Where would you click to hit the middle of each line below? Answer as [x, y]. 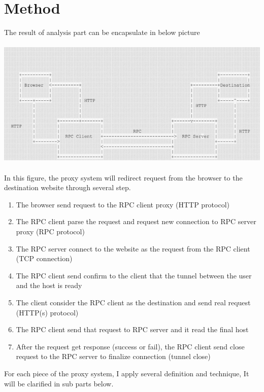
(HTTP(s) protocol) [47, 312]
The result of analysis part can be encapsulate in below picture [102, 32]
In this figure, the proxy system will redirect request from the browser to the [123, 177]
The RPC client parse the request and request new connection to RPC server [136, 221]
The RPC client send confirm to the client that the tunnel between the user [134, 275]
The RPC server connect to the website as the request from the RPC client [133, 248]
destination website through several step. [68, 187]
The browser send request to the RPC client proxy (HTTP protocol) [123, 204]
